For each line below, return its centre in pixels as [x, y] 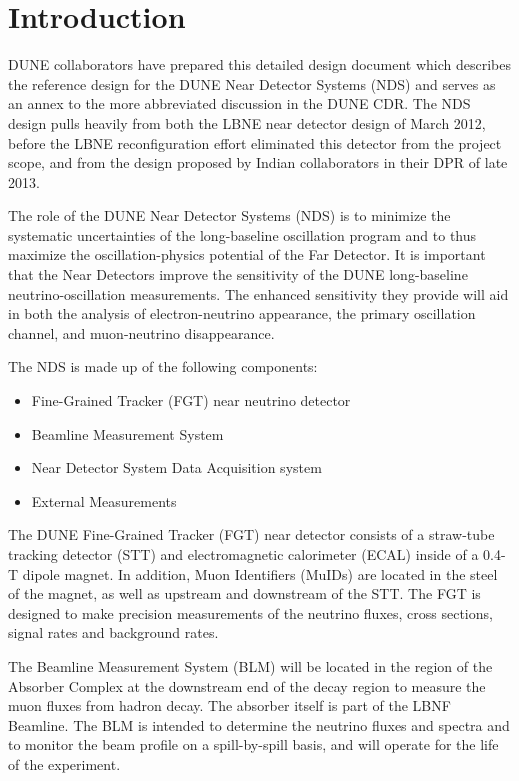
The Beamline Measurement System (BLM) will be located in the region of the [250, 665]
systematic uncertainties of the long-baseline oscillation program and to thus [242, 234]
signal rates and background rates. [113, 632]
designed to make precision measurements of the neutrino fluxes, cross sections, [250, 612]
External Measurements [104, 500]
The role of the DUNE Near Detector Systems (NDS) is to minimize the [229, 215]
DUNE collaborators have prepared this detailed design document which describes [260, 64]
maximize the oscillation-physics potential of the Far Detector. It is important [247, 254]
